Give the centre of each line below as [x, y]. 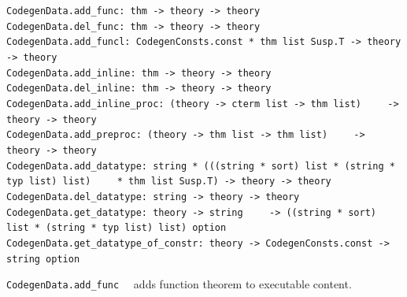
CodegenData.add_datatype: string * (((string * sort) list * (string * [201, 166]
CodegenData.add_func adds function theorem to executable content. [179, 284]
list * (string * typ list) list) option [117, 228]
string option [43, 259]
